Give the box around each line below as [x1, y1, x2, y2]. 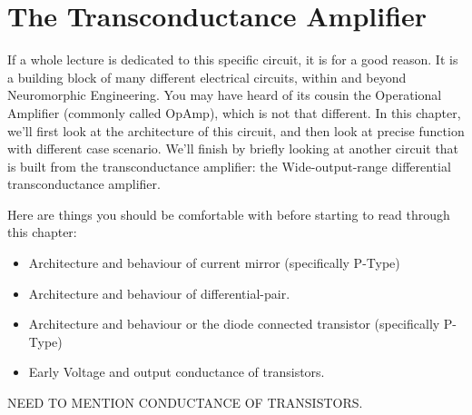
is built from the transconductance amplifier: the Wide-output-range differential [7, 156, 451, 175]
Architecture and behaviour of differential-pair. [28, 283, 290, 302]
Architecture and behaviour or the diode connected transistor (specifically [28, 314, 440, 333]
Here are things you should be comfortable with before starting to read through [7, 204, 450, 223]
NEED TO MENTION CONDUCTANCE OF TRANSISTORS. [7, 393, 363, 412]
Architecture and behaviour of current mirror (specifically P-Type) [28, 253, 400, 272]
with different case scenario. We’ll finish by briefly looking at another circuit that [7, 139, 459, 158]
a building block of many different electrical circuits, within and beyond [7, 67, 407, 86]
